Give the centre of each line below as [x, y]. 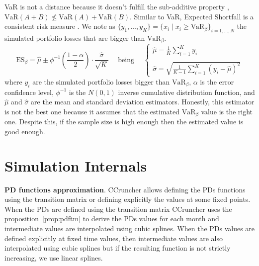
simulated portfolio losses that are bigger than [75, 38]
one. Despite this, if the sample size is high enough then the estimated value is [124, 122]
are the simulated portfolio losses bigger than [101, 81]
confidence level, [29, 92]
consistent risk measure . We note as [60, 26]
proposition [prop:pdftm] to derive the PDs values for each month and [112, 219]
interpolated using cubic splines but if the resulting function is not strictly [118, 248]
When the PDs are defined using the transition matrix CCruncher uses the [118, 209]
